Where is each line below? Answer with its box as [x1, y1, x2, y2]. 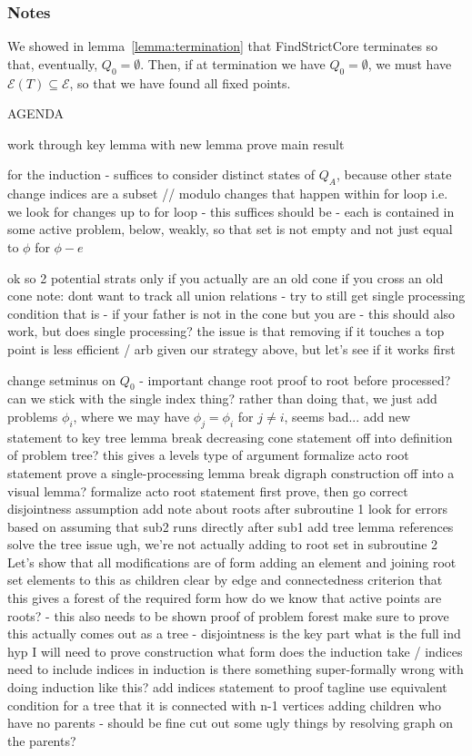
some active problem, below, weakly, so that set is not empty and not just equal [7, 220, 453, 239]
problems [7, 406, 58, 425]
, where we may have [73, 406, 190, 425]
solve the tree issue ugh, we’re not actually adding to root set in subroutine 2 [7, 535, 438, 554]
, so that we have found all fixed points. [69, 73, 291, 92]
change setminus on [7, 370, 116, 389]
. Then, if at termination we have [140, 54, 326, 73]
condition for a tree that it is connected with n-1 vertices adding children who [7, 695, 442, 714]
